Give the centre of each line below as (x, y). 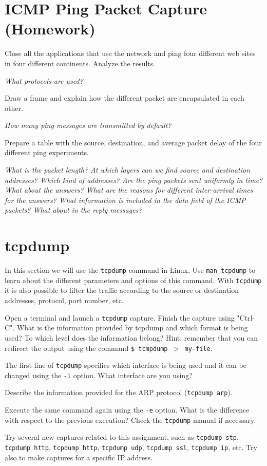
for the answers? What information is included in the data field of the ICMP (125, 200)
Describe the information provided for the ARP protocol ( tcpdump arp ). (119, 392)
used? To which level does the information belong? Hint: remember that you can (131, 337)
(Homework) (50, 29)
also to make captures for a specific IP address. (79, 457)
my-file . (198, 348)
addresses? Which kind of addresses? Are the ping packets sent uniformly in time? (134, 180)
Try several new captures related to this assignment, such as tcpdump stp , (122, 437)
